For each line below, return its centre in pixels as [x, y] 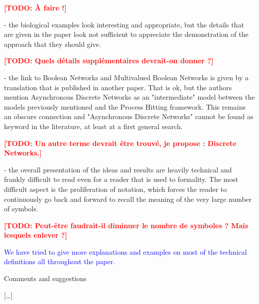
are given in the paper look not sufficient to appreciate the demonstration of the [126, 34]
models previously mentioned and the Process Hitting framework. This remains [125, 106]
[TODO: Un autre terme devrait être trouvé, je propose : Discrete [120, 143]
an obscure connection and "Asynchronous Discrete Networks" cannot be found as [129, 116]
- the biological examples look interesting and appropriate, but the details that [124, 24]
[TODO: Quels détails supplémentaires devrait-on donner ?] [109, 61]
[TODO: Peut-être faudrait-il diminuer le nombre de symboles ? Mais [126, 225]
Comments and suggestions [45, 278]
